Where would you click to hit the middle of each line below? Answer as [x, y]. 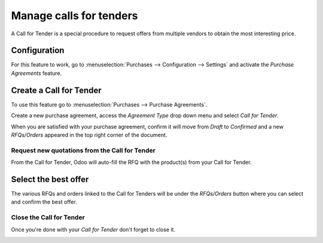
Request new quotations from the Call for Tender [83, 150]
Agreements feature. [36, 73]
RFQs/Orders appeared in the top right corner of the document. [89, 135]
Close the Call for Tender [48, 217]
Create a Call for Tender [56, 90]
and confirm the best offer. [44, 202]
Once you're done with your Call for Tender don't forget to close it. [93, 229]
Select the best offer [50, 179]
